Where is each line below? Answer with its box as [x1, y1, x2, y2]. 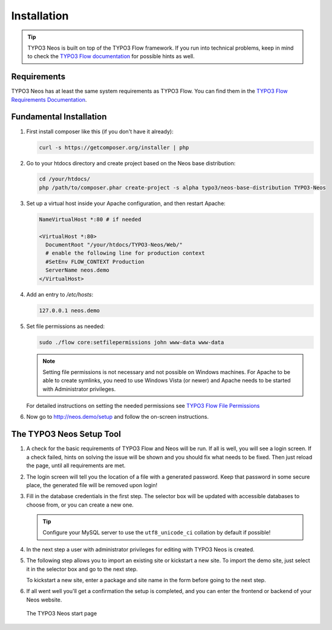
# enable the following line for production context [45, 250, 205, 257]
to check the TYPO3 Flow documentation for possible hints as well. [27, 53, 195, 60]
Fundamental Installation [11, 112, 107, 122]
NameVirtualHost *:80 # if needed [39, 215, 142, 223]
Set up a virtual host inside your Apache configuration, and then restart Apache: [26, 200, 226, 207]
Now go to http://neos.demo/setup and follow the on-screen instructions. [26, 413, 209, 421]
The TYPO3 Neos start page [26, 610, 97, 617]
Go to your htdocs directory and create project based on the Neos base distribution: [26, 159, 236, 166]
